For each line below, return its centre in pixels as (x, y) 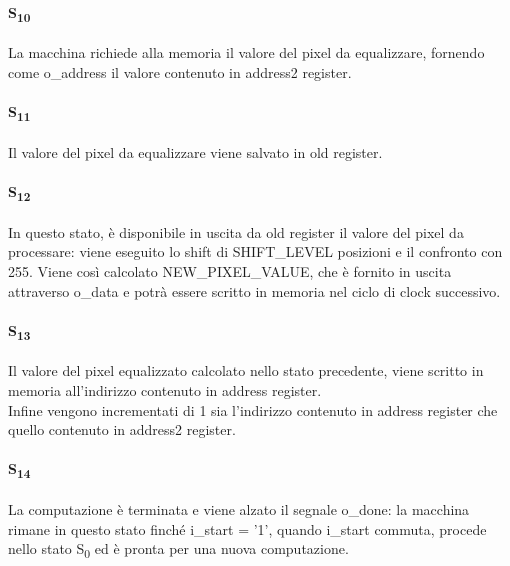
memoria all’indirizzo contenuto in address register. (165, 390)
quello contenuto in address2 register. (122, 429)
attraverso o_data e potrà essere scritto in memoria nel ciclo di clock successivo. (254, 290)
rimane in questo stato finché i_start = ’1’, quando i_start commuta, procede (247, 528)
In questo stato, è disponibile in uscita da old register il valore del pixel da (236, 231)
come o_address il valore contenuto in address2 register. (180, 71)
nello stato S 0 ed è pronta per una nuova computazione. (178, 550)
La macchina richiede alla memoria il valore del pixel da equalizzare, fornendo (246, 52)
